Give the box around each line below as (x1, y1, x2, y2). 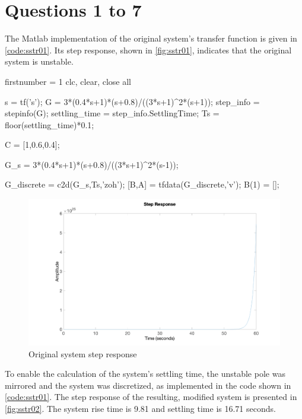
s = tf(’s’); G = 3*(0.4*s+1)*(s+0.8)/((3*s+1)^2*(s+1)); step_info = (5, 95, 260, 107)
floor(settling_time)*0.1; (5, 118, 94, 131)
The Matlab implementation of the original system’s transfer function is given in (5, 32, 297, 45)
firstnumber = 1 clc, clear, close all (5, 75, 131, 87)
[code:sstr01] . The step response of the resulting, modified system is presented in (5, 391, 297, 403)
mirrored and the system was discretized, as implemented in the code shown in (5, 379, 291, 391)
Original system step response (28, 347, 137, 360)
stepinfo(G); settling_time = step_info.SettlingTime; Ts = (5, 107, 220, 119)
